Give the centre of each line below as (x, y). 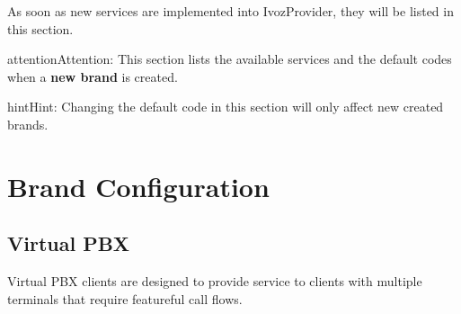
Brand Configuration (138, 186)
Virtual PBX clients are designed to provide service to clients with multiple (215, 281)
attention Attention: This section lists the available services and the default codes (230, 59)
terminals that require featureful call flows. (125, 298)
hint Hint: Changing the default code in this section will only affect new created (226, 107)
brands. (28, 124)
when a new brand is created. (93, 76)
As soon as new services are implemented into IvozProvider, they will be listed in (230, 11)
